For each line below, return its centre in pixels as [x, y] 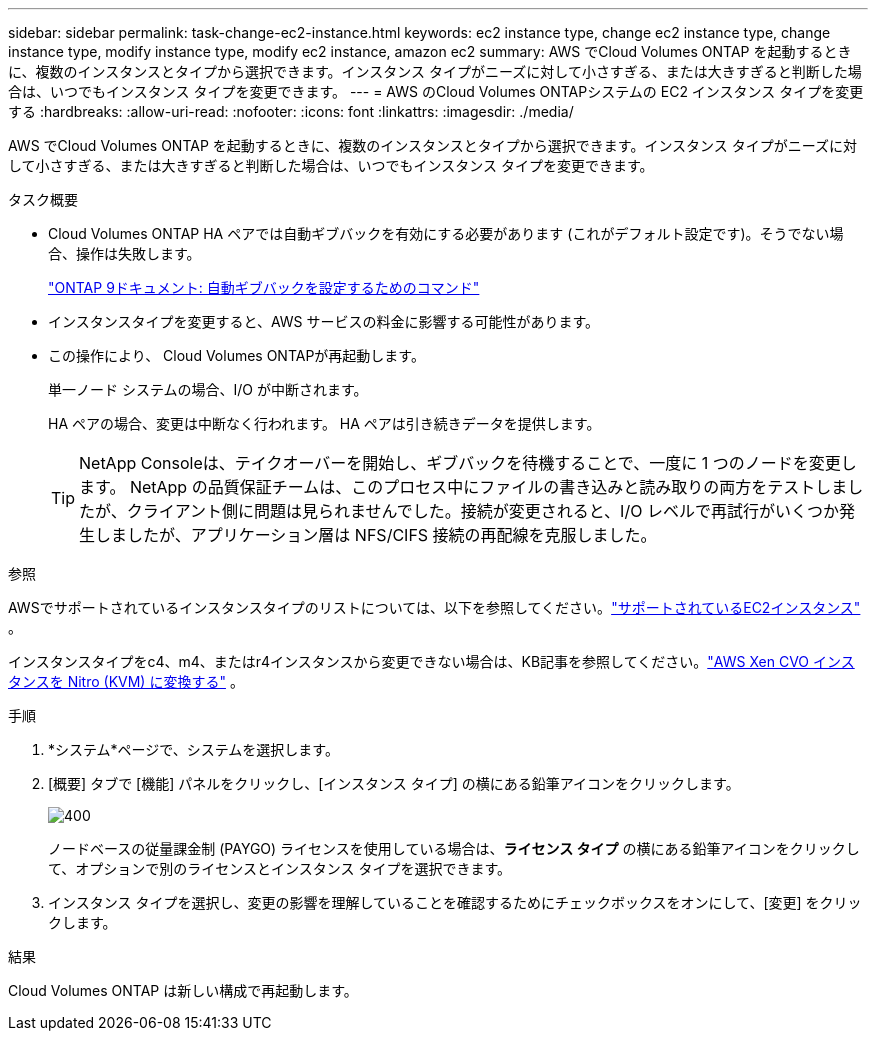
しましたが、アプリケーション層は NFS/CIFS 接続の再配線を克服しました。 [376, 535]
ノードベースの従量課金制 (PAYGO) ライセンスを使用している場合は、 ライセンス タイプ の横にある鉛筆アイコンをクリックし [454, 848]
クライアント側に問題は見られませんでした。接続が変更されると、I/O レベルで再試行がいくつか [482, 511]
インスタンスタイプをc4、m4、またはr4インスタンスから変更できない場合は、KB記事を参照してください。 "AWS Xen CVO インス [431, 661]
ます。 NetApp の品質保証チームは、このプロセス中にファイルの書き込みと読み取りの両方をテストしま [463, 487]
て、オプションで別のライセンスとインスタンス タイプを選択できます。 [279, 868]
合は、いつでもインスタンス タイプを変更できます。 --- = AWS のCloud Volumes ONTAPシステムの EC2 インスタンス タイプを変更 [436, 91]
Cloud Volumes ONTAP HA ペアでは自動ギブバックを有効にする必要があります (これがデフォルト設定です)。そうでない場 [446, 233]
